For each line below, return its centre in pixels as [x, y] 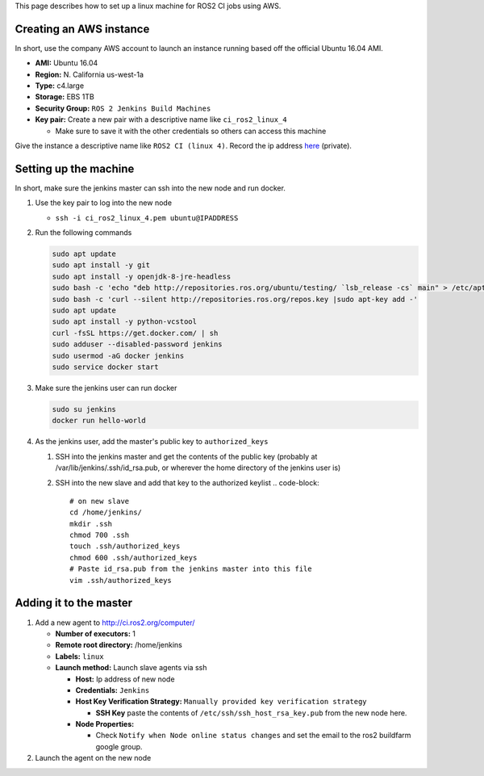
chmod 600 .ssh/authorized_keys [134, 558]
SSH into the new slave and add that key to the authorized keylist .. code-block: [187, 482]
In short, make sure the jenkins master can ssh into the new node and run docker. [150, 188]
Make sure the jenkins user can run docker [106, 388]
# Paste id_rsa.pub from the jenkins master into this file [191, 569]
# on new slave [100, 501]
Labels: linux [79, 656]
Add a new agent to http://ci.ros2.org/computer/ [115, 623]
